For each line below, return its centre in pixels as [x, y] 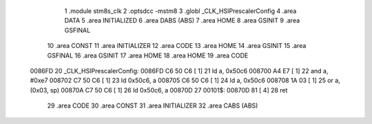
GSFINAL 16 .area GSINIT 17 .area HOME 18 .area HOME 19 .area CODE [148, 55]
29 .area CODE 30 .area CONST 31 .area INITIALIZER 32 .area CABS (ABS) [153, 106]
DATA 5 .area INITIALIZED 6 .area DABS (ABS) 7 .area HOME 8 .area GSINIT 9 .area [182, 21]
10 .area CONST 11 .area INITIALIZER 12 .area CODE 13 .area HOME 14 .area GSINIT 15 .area [177, 46]
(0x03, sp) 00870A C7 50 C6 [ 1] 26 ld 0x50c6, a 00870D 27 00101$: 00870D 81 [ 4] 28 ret [159, 90]
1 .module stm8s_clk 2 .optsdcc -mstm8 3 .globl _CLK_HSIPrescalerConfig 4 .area [180, 11]
